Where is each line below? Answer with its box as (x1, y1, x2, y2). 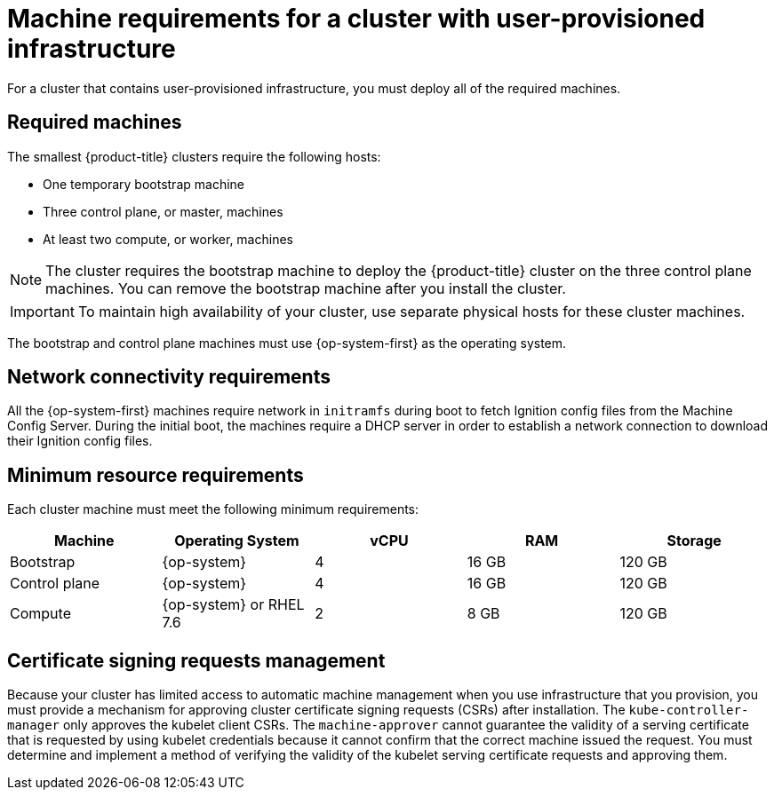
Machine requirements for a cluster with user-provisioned (7, 4, 706, 34)
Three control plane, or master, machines (43, 203, 283, 219)
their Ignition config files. (7, 433, 153, 449)
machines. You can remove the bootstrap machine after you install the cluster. (45, 279, 566, 297)
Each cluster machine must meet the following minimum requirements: (7, 501, 419, 517)
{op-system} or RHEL (162, 596, 305, 614)
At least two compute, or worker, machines (43, 231, 293, 247)
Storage (666, 532, 722, 550)
